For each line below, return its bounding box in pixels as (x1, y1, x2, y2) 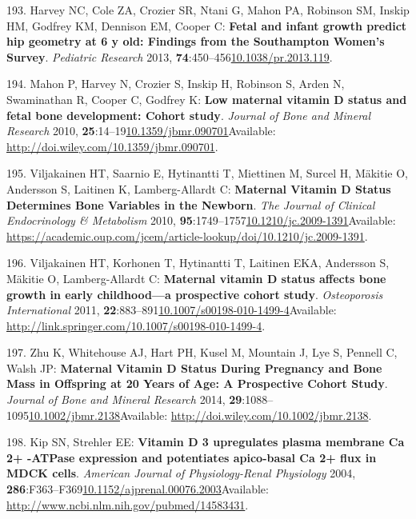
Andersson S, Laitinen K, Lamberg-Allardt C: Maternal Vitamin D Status (6, 180, 391, 197)
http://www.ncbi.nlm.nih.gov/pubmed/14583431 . (6, 496, 249, 513)
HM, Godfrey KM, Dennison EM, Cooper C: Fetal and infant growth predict (6, 17, 407, 34)
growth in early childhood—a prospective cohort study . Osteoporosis (6, 285, 383, 302)
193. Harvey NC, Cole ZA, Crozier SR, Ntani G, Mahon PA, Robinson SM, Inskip (6, 2, 410, 18)
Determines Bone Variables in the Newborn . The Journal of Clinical (6, 196, 375, 213)
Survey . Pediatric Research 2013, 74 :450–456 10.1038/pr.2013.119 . (6, 48, 333, 65)
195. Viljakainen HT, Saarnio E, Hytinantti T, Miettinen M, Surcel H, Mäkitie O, (6, 165, 409, 182)
